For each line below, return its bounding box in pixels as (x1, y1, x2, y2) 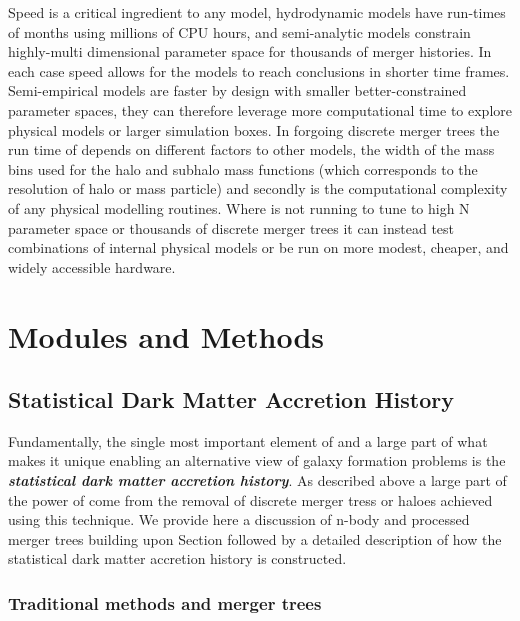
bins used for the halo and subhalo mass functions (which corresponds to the (8, 158, 478, 179)
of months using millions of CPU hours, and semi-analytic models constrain (8, 21, 471, 42)
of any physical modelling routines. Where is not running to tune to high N (8, 197, 470, 218)
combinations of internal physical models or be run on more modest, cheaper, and (8, 237, 509, 258)
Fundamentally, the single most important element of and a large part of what (8, 430, 488, 451)
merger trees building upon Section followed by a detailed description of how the (8, 528, 502, 549)
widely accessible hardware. (8, 256, 176, 277)
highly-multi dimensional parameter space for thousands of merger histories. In (8, 41, 492, 62)
